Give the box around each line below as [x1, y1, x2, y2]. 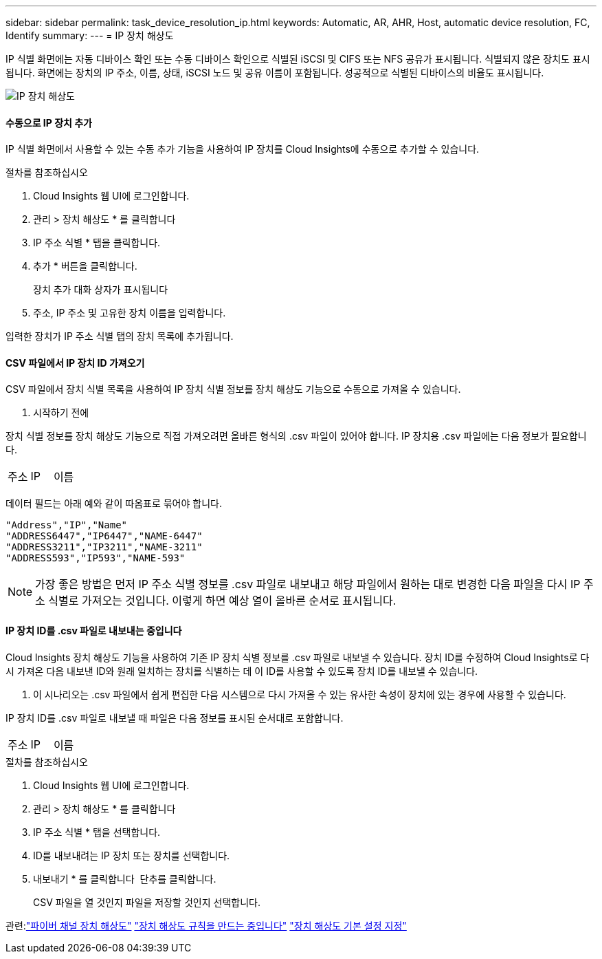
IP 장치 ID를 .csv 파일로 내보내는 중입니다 [5, 625, 182, 637]
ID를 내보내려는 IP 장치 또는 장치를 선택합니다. [33, 849, 230, 861]
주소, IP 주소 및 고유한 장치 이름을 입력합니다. [33, 307, 226, 319]
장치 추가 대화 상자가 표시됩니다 [33, 283, 168, 296]
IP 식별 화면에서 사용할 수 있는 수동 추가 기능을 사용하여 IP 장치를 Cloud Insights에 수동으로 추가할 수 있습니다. [5, 143, 480, 155]
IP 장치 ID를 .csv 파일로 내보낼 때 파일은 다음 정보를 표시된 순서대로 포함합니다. [5, 711, 344, 724]
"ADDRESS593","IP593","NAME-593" [5, 552, 186, 564]
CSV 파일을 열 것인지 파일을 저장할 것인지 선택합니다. [33, 896, 260, 908]
